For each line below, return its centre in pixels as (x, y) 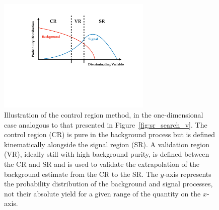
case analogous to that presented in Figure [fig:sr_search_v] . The (106, 124)
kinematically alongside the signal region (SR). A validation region (107, 144)
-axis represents (188, 174)
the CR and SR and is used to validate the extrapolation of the (102, 164)
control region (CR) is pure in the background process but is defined (110, 134)
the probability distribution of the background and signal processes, (108, 184)
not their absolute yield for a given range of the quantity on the (102, 193)
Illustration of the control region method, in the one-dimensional (104, 115)
